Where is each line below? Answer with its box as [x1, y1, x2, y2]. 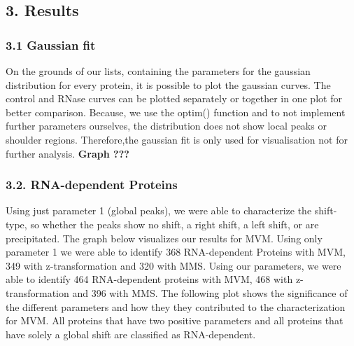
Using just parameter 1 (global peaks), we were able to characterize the [6, 203, 312, 218]
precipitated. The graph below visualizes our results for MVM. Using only [6, 230, 323, 245]
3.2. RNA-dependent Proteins [6, 176, 178, 193]
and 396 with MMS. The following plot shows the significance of [72, 285, 348, 300]
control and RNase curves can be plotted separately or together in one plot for [6, 91, 342, 106]
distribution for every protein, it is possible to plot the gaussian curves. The [6, 77, 331, 92]
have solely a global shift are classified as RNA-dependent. [6, 326, 256, 341]
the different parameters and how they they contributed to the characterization [6, 299, 346, 314]
